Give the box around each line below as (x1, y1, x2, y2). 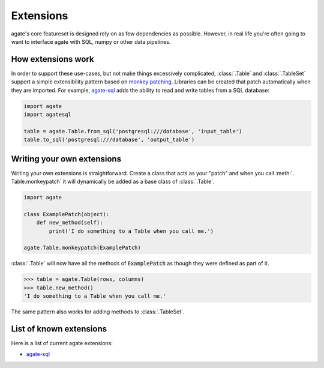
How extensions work (11, 54, 94, 64)
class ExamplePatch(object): (23, 211, 110, 217)
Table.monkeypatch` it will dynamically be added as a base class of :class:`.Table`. (11, 178, 215, 186)
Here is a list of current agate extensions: (11, 340, 113, 347)
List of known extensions (11, 324, 107, 334)
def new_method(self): (36, 219, 103, 226)
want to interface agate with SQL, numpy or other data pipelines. (11, 38, 171, 45)
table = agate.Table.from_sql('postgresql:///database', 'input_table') (23, 128, 242, 134)
